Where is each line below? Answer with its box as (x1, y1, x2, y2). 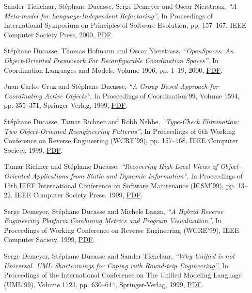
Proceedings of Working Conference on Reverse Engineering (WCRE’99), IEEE (4, 225, 239, 235)
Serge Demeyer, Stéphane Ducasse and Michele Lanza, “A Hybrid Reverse (4, 206, 223, 216)
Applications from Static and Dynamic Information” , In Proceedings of (31, 170, 243, 180)
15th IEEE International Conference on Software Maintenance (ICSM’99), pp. (4, 180, 236, 190)
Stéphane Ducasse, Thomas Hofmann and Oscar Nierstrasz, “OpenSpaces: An (4, 46, 234, 56)
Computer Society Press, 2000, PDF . (4, 29, 113, 39)
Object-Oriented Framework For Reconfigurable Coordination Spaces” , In (4, 55, 219, 65)
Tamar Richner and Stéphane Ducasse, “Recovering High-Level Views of (4, 161, 218, 171)
